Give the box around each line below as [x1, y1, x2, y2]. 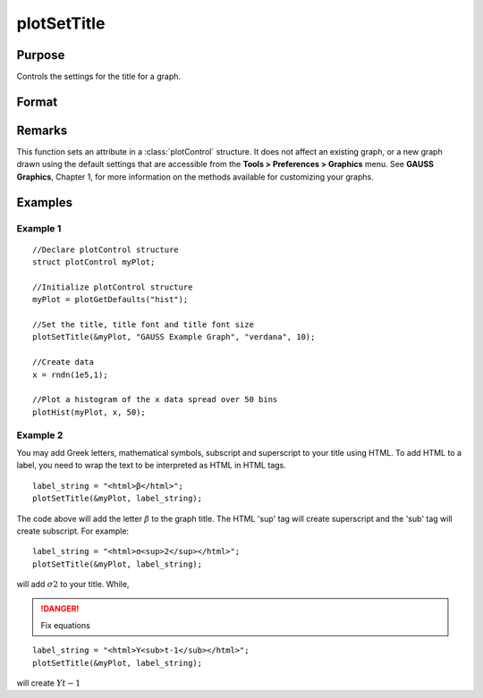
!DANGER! [40, 603, 80, 614]
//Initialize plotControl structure [32, 282, 193, 292]
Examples [16, 195, 73, 210]
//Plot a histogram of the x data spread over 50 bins [32, 394, 278, 405]
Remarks [16, 122, 68, 138]
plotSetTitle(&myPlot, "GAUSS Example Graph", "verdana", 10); [32, 332, 316, 342]
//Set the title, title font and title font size [32, 320, 255, 330]
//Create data [32, 357, 94, 367]
